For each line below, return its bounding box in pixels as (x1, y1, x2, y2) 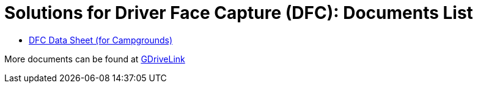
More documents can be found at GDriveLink (4, 53, 185, 64)
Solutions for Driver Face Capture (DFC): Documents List (4, 2, 473, 23)
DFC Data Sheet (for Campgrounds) (29, 34, 173, 45)
